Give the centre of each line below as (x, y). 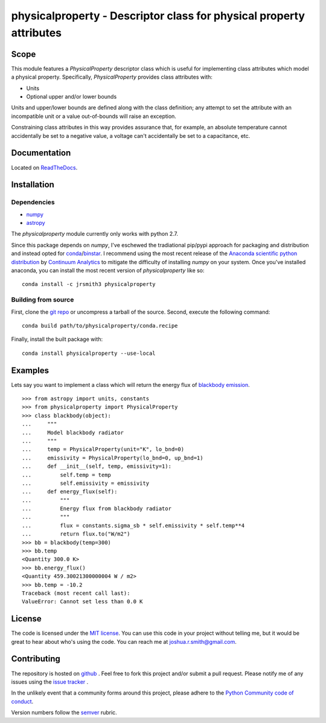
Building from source (43, 300)
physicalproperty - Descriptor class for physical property (158, 16)
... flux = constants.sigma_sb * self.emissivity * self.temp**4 (133, 525)
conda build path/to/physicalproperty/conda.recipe (100, 326)
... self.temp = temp (67, 475)
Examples (30, 370)
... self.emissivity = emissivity (86, 483)
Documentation (41, 153)
